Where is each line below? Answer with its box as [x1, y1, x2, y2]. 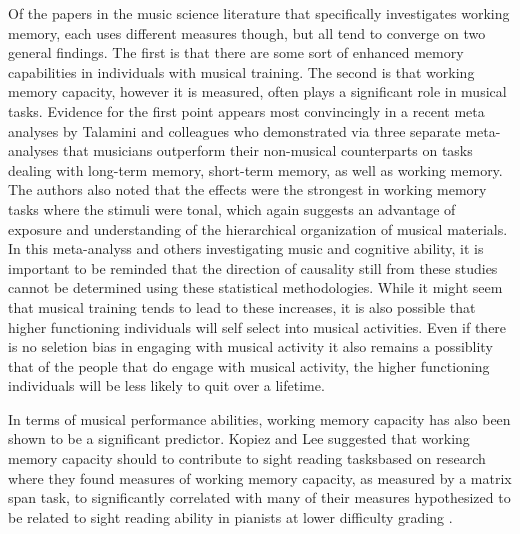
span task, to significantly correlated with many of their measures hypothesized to [8, 487, 511, 508]
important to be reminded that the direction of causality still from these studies [8, 257, 498, 278]
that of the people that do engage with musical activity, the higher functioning [8, 355, 490, 376]
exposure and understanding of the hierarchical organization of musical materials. [8, 218, 508, 239]
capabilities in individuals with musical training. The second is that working [8, 61, 475, 82]
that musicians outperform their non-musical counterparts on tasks [62, 140, 473, 161]
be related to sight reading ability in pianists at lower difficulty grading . [8, 506, 453, 527]
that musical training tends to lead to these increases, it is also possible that [8, 296, 476, 317]
